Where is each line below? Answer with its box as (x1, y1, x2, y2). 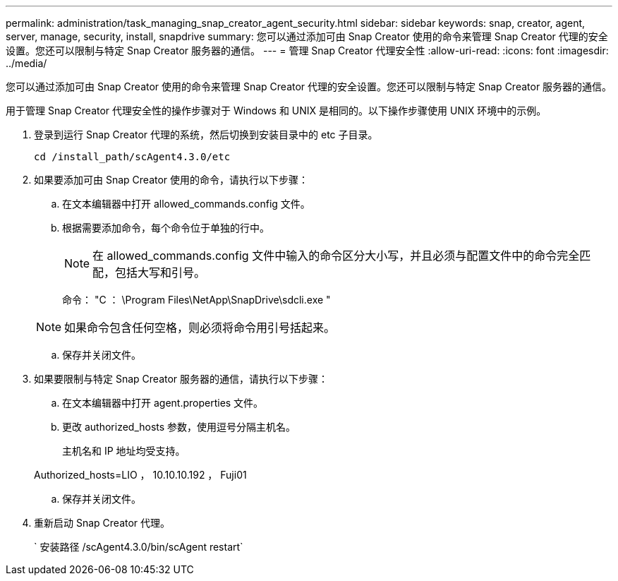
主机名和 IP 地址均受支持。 (62, 445, 186, 457)
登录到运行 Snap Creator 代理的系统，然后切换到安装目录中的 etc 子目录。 (34, 128, 378, 140)
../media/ (6, 57, 47, 69)
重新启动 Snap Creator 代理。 (34, 517, 171, 529)
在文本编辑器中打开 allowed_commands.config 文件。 (62, 198, 310, 210)
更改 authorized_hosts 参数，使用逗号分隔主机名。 (62, 421, 296, 433)
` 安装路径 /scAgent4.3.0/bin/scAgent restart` (34, 541, 243, 553)
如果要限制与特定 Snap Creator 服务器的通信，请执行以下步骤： (34, 373, 329, 385)
